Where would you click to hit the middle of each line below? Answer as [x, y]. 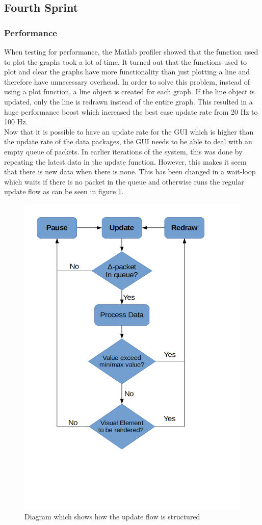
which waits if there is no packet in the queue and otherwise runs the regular [124, 181]
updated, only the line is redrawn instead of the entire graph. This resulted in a [128, 101]
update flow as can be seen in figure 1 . [64, 191]
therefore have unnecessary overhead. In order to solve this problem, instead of [127, 81]
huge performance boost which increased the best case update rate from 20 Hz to [131, 111]
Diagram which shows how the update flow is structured [112, 517]
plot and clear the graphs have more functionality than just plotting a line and [127, 72]
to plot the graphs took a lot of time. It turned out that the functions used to [125, 61]
